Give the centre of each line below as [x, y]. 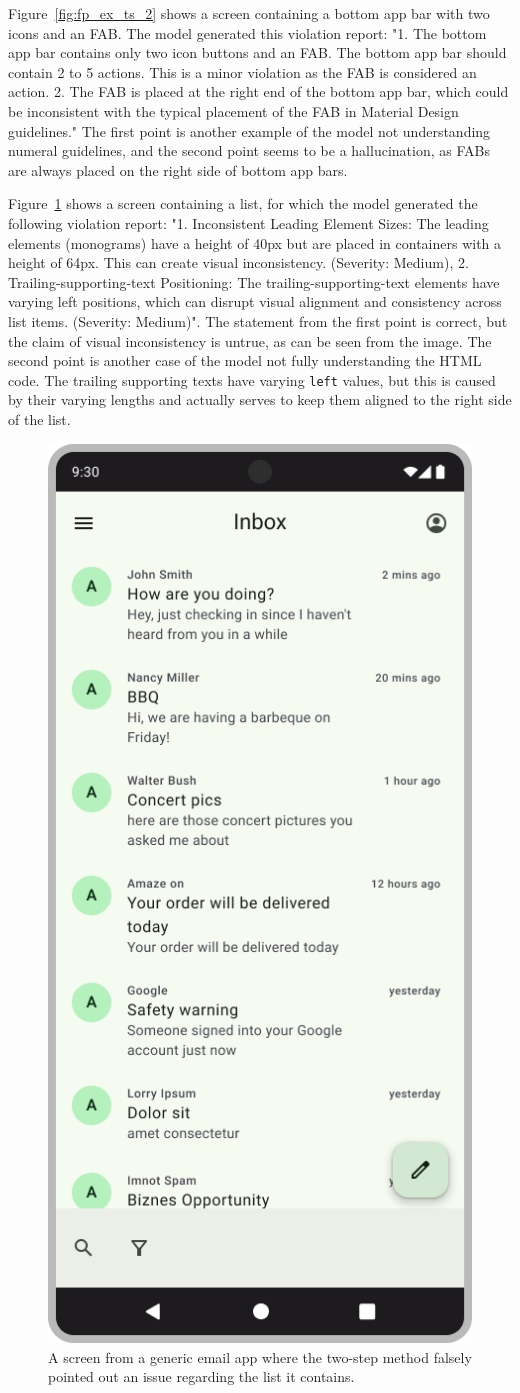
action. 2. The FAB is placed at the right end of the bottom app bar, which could [258, 91]
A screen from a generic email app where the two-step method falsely [260, 1356]
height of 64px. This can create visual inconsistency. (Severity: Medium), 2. [238, 262]
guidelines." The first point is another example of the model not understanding [249, 130]
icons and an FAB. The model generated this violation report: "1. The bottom [247, 32]
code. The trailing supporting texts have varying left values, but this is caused [252, 379]
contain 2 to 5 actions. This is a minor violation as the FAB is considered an [242, 71]
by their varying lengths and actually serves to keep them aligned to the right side [260, 399]
